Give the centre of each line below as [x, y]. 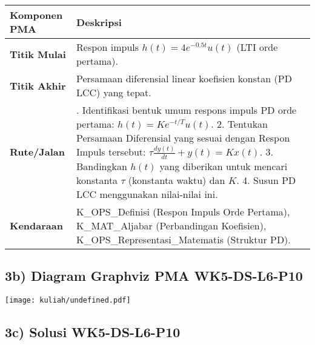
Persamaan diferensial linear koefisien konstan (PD [184, 78]
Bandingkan [102, 166]
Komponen [36, 15]
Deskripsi [99, 22]
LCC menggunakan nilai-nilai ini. [147, 194]
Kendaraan [36, 225]
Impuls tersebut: [111, 152]
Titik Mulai [38, 54]
